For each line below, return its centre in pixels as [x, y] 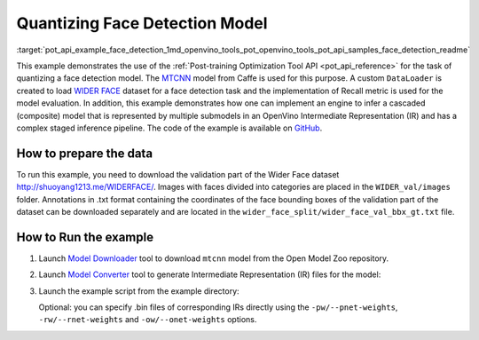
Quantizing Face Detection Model [142, 23]
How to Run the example [85, 237]
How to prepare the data [85, 153]
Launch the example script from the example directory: [139, 291]
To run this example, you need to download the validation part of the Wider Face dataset [178, 174]
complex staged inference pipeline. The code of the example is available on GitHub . [169, 128]
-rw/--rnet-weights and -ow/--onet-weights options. [148, 320]
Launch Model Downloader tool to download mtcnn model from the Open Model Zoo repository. [214, 258]
